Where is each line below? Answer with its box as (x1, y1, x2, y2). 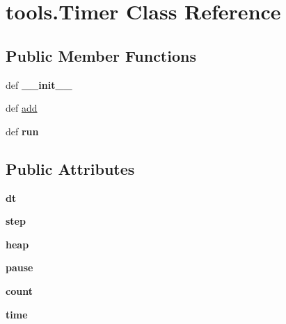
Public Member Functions (6, 44, 196, 66)
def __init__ (6, 77, 72, 92)
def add (6, 101, 38, 115)
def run (6, 123, 39, 138)
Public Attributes (6, 157, 135, 179)
